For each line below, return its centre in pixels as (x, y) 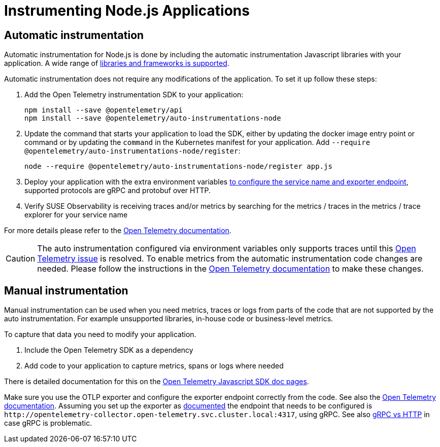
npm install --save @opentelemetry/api (104, 110)
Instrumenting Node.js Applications (127, 11)
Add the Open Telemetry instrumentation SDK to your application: (134, 95)
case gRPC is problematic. (48, 423)
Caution (21, 259)
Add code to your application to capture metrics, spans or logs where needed (154, 366)
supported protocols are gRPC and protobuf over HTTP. (117, 191)
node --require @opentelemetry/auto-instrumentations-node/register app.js (178, 166)
